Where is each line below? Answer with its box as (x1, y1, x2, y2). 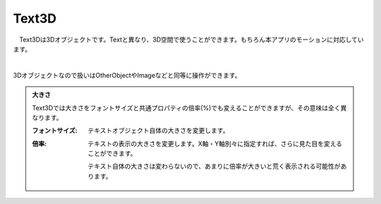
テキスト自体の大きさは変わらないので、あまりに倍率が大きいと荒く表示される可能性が (87, 162, 341, 171)
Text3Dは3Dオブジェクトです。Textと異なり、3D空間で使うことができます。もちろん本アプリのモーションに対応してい (18, 35, 364, 44)
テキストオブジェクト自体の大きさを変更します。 (87, 126, 229, 135)
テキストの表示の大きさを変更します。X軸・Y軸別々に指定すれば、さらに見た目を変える (87, 139, 342, 148)
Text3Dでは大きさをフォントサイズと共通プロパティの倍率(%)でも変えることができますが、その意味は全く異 (32, 103, 347, 112)
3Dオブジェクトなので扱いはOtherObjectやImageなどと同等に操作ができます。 (13, 71, 241, 79)
